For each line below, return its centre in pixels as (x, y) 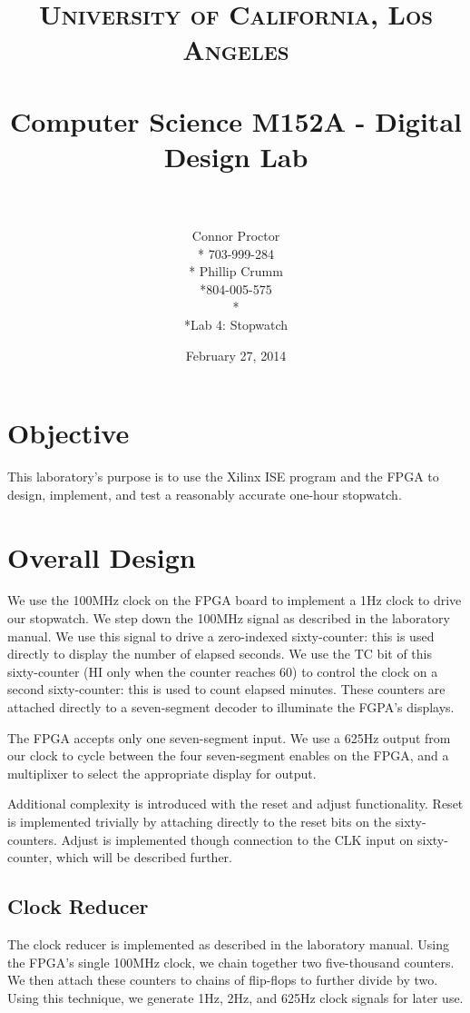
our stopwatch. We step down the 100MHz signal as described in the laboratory (229, 618)
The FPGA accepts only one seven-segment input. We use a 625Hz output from (229, 737)
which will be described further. (144, 857)
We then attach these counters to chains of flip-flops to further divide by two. (223, 980)
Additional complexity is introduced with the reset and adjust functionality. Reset (235, 804)
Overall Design (102, 556)
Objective (69, 433)
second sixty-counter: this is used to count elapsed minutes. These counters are (226, 689)
